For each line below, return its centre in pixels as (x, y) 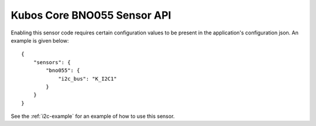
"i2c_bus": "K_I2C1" (87, 78)
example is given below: (40, 40)
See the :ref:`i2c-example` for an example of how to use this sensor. (93, 116)
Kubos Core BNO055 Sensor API (91, 15)
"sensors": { (52, 62)
